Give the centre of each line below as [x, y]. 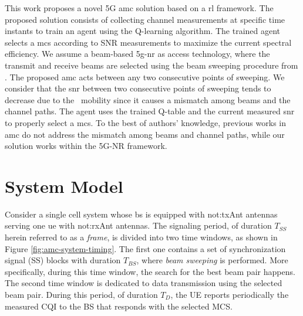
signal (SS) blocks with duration [63, 260]
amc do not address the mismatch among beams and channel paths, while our [145, 134]
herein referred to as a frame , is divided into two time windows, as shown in [141, 237]
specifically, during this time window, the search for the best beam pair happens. [150, 271]
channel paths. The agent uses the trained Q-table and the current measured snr [150, 111]
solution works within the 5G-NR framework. [86, 146]
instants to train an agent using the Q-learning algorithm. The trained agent [143, 31]
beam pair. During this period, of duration [81, 294]
